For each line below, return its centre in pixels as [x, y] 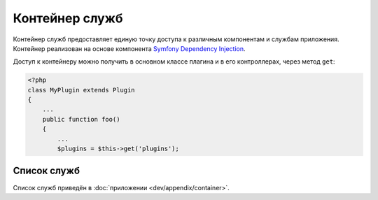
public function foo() [81, 119]
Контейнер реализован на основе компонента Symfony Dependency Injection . [129, 48]
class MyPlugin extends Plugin [82, 90]
